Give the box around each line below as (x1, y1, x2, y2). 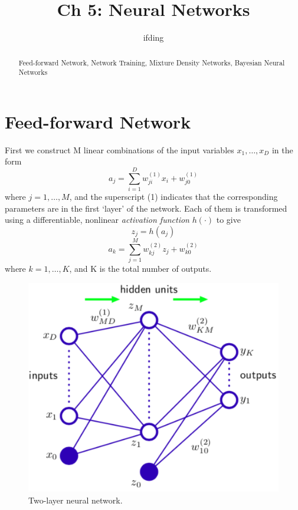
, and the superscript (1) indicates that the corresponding (69, 190, 278, 203)
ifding (143, 31, 164, 44)
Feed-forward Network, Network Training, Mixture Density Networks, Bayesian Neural (18, 57, 285, 67)
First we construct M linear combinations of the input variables (5, 143, 234, 156)
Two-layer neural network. (28, 493, 123, 506)
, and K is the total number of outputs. (69, 262, 212, 274)
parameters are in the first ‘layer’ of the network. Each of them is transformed (5, 202, 287, 214)
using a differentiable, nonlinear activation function (5, 213, 189, 226)
